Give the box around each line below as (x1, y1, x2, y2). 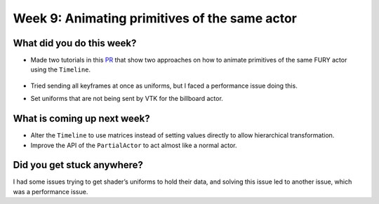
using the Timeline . (30, 65, 91, 74)
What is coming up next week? (13, 113, 150, 125)
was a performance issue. (13, 187, 88, 196)
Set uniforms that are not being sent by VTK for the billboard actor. (30, 95, 224, 103)
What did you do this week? (13, 37, 137, 49)
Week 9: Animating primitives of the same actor (13, 11, 298, 26)
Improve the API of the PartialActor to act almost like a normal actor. (30, 141, 238, 149)
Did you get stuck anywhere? (13, 159, 144, 171)
